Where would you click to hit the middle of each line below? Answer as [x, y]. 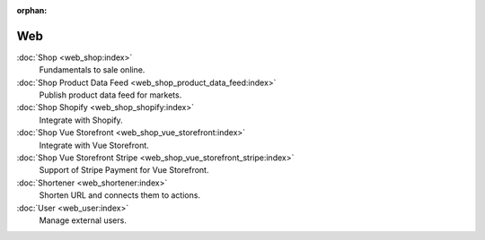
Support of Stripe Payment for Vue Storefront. [124, 170]
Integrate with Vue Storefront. [94, 145]
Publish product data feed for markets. [110, 95]
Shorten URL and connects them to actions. [120, 195]
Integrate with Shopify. [81, 120]
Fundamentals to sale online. [92, 70]
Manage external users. [83, 220]
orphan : [32, 10]
